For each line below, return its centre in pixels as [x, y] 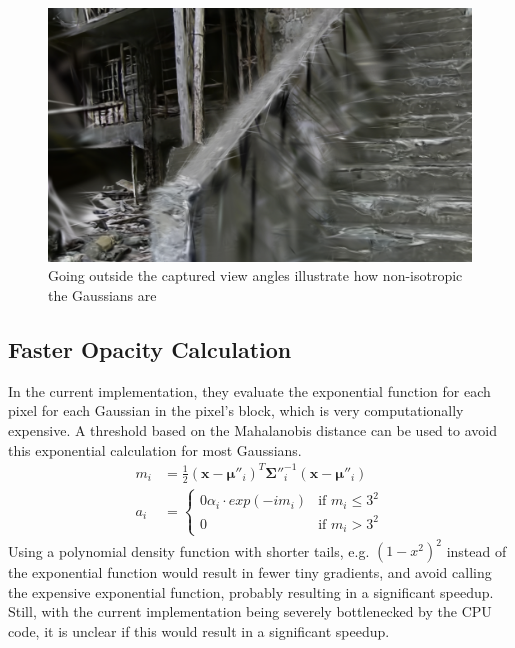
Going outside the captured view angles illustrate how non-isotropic [255, 275]
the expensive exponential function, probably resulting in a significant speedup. [251, 591]
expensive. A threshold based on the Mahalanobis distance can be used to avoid [252, 429]
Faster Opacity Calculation [150, 348]
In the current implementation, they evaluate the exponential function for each [249, 390]
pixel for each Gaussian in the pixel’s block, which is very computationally [236, 410]
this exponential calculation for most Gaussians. [155, 449]
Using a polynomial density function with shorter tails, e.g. [189, 550]
